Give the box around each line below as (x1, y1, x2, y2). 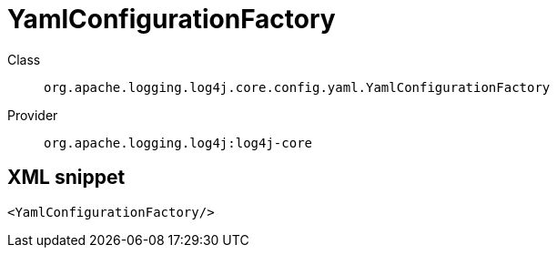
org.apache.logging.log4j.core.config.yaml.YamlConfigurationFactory (44, 79, 551, 95)
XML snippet (7, 166, 126, 189)
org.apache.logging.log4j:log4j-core (44, 135, 313, 150)
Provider (7, 107, 58, 123)
